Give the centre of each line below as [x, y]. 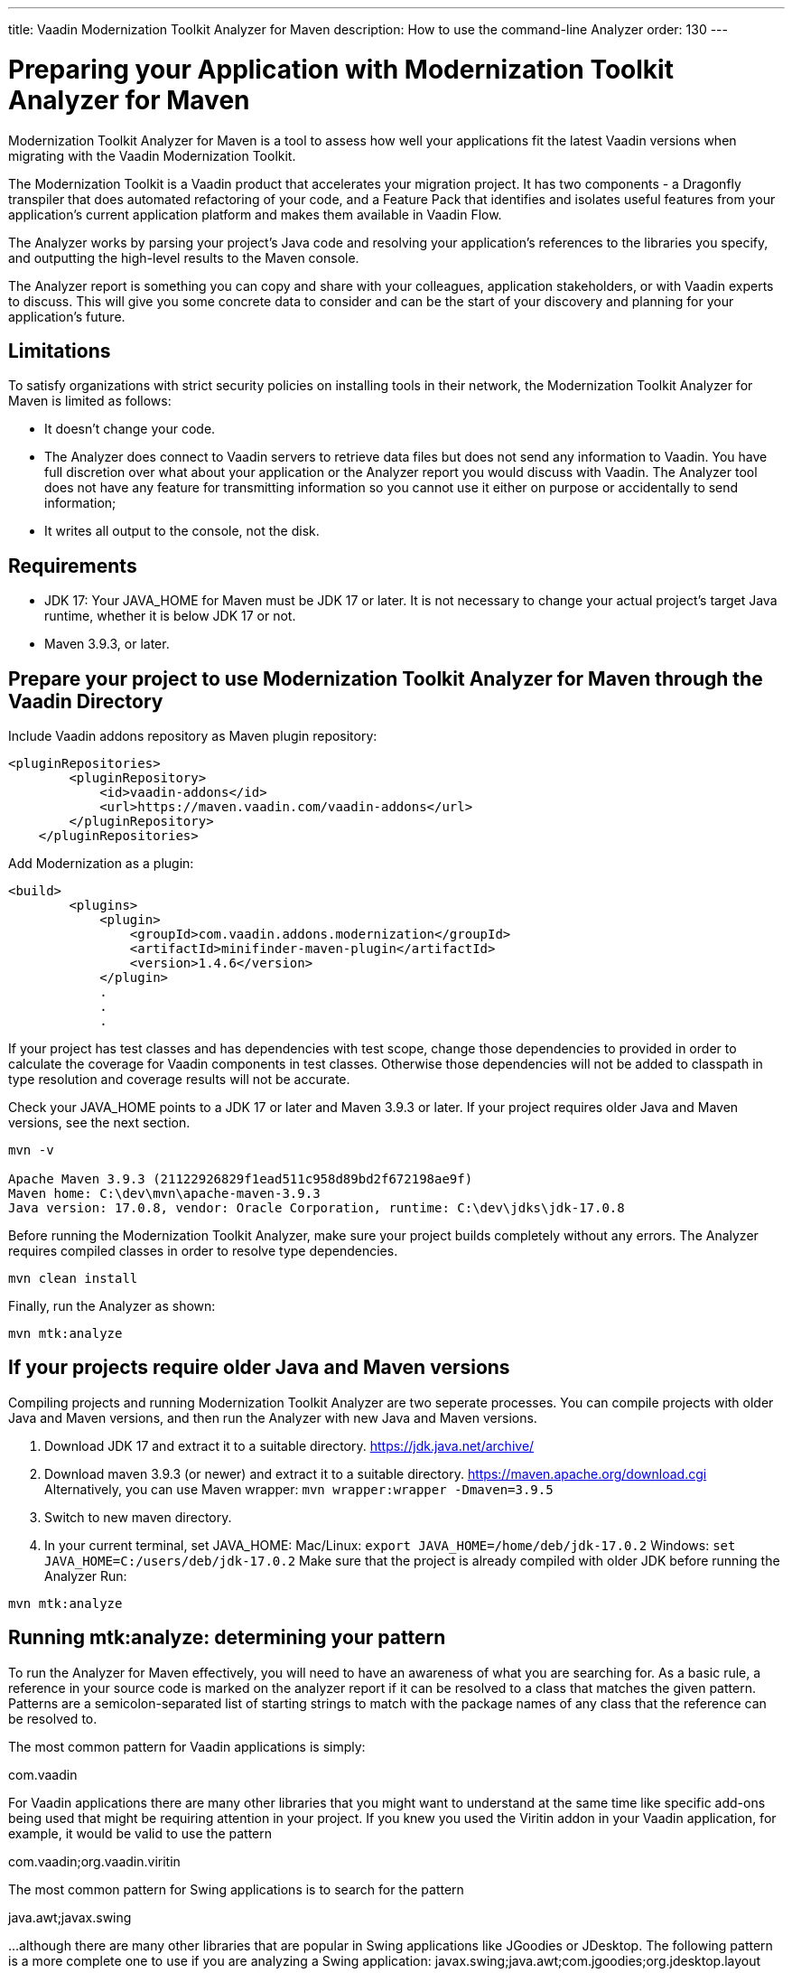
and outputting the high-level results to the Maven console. [184, 257]
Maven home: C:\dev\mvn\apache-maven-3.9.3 [164, 1194]
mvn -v [31, 1150]
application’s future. [67, 316]
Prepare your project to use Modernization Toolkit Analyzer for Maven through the [386, 678]
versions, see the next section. [99, 1123]
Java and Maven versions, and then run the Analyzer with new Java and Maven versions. [273, 1417]
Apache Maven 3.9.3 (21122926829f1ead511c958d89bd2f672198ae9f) [241, 1179]
